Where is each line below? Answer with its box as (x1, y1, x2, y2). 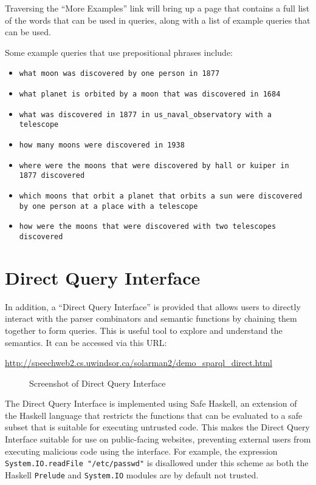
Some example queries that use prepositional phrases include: (5, 46, 233, 58)
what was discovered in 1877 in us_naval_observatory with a (19, 110, 272, 119)
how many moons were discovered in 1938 (19, 141, 185, 149)
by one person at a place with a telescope (19, 202, 198, 211)
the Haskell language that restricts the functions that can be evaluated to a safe (5, 409, 303, 421)
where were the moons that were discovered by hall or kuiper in (19, 161, 289, 170)
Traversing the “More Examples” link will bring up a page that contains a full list (5, 2, 310, 14)
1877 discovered (19, 171, 85, 180)
